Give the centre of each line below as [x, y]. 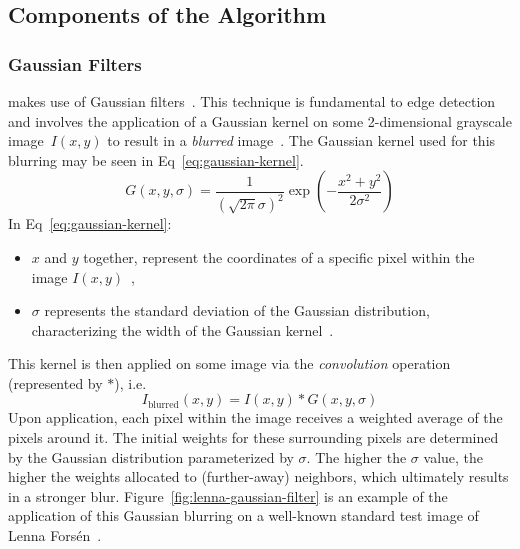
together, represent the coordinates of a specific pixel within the [279, 256]
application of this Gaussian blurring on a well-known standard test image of [243, 515]
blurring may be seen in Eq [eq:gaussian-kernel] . [156, 159]
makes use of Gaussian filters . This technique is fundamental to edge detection [252, 101]
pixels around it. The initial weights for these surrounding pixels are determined [253, 437]
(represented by [55, 382]
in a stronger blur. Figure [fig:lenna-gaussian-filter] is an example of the [228, 495]
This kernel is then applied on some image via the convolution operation [229, 363]
